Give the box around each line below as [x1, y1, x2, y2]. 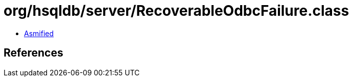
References [4, 46, 63, 60]
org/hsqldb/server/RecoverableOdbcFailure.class [4, 2, 349, 19]
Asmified [24, 29, 54, 38]
